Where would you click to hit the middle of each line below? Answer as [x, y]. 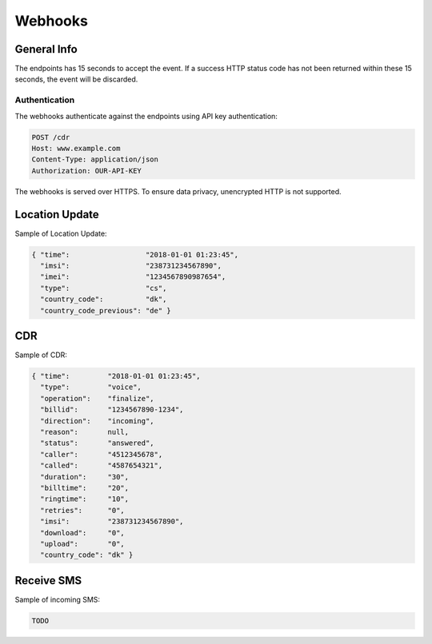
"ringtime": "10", [85, 499]
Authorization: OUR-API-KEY [86, 171]
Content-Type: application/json [95, 159]
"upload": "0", [83, 544]
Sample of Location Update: [61, 233]
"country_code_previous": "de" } [106, 310]
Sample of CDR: [41, 355]
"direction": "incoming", [98, 421]
